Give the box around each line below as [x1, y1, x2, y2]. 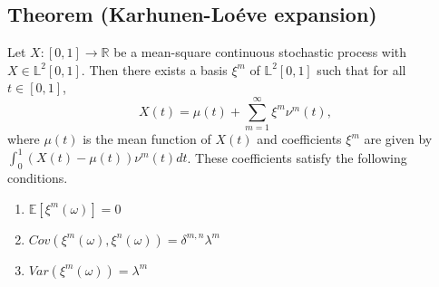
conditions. [7, 168, 68, 187]
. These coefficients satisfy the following [187, 148, 407, 167]
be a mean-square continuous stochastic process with [113, 43, 407, 62]
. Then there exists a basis [81, 60, 228, 79]
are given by [364, 129, 433, 148]
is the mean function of [83, 129, 211, 148]
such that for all [317, 60, 406, 79]
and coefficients [257, 129, 342, 148]
